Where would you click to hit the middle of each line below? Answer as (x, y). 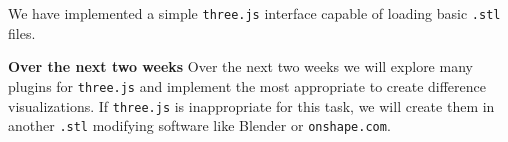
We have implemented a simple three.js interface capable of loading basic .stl (254, 13)
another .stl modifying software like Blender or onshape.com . (199, 125)
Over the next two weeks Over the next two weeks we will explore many (240, 66)
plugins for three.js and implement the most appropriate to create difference (247, 85)
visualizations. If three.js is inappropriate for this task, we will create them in (251, 105)
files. (22, 32)
